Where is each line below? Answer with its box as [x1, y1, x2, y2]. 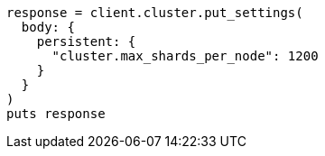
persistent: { [36, 34, 136, 49]
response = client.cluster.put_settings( [6, 5, 303, 20]
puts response [6, 106, 106, 121]
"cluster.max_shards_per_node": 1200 [51, 49, 319, 63]
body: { [21, 20, 75, 34]
